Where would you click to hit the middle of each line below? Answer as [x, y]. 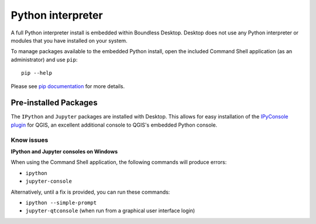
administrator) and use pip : [44, 60]
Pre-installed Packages [54, 103]
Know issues [30, 140]
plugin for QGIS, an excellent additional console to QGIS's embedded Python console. [114, 125]
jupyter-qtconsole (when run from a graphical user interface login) [110, 211]
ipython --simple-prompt [61, 202]
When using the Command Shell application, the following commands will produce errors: [119, 162]
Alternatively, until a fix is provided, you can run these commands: [90, 192]
